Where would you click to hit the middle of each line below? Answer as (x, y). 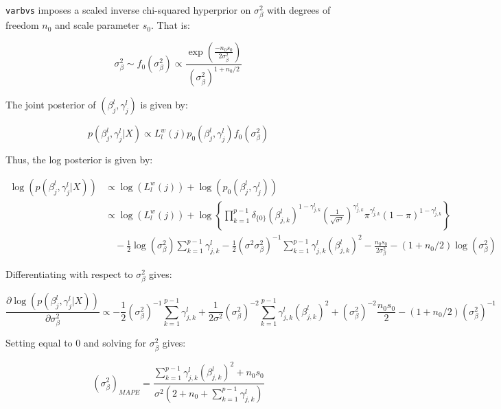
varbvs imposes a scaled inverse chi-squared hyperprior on (128, 10)
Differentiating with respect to (69, 274)
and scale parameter (97, 25)
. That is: (171, 25)
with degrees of (299, 10)
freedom (22, 25)
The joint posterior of (51, 105)
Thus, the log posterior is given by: (79, 160)
